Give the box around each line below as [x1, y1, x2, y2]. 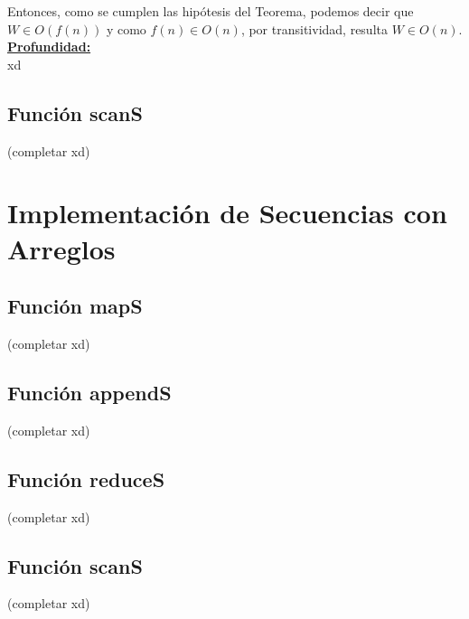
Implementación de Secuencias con [7, 194, 447, 231]
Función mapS [7, 292, 143, 320]
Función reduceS [7, 464, 165, 492]
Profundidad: [7, 37, 91, 56]
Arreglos [7, 230, 116, 267]
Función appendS [7, 378, 172, 406]
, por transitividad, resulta [240, 19, 388, 38]
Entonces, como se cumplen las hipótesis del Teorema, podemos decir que [7, 2, 414, 20]
